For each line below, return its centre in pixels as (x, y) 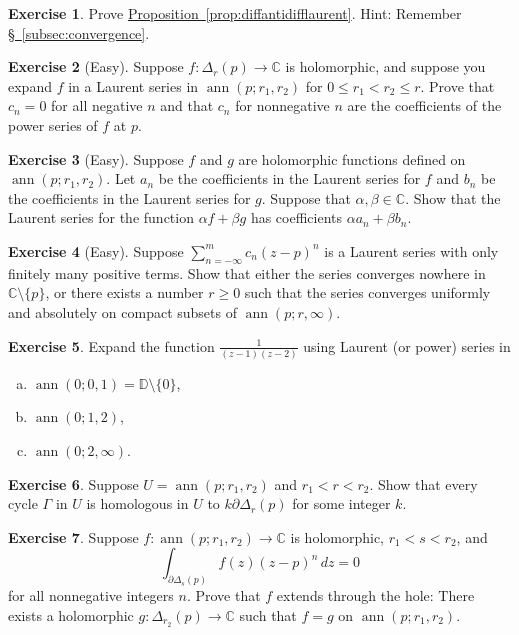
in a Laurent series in (133, 85)
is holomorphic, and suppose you (385, 66)
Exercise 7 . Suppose (73, 536)
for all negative (97, 105)
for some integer (341, 503)
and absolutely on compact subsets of (122, 311)
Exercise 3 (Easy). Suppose (96, 158)
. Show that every (423, 483)
